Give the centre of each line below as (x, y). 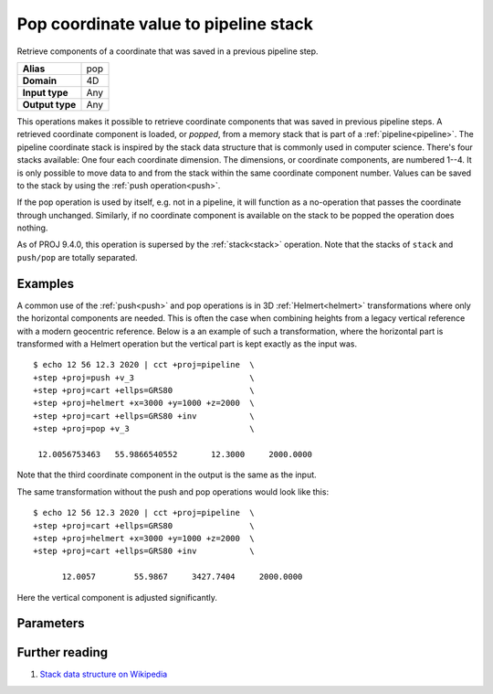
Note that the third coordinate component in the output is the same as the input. (167, 475)
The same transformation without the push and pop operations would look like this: (173, 491)
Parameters (51, 623)
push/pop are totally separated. (77, 257)
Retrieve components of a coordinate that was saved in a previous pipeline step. (168, 51)
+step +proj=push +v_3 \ (144, 378)
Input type (45, 92)
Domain (40, 80)
